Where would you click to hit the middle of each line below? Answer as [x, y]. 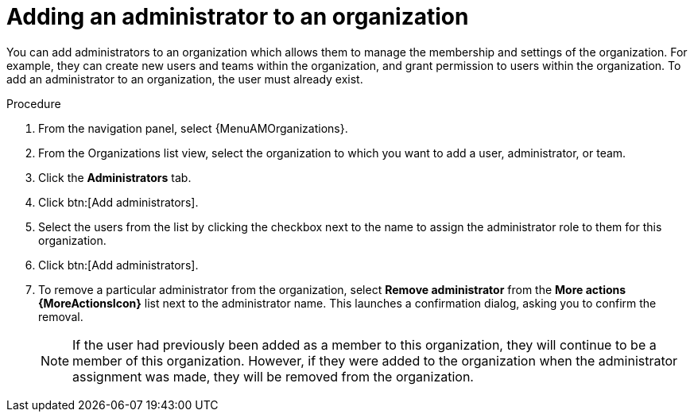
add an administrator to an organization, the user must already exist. [185, 79]
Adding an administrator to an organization [238, 17]
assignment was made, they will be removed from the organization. [273, 376]
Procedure [34, 103]
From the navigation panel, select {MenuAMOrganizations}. [193, 128]
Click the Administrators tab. [115, 177]
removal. [61, 316]
